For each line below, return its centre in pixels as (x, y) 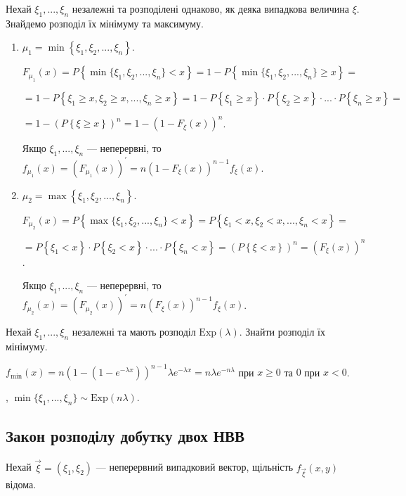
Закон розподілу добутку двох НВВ (125, 436)
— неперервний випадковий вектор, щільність (195, 467)
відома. (21, 484)
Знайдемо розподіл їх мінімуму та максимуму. (105, 23)
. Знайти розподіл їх (282, 332)
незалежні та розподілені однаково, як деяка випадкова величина (211, 8)
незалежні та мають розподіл (134, 332)
